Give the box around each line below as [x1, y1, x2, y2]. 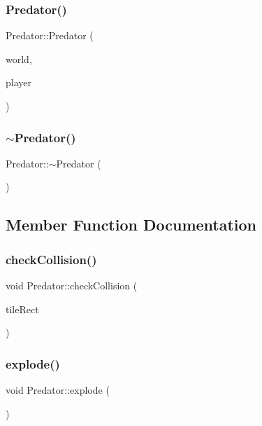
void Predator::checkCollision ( [6, 278, 138, 292]
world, [6, 51, 32, 66]
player [6, 75, 31, 90]
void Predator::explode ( [6, 383, 110, 397]
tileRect [6, 301, 39, 316]
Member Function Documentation [6, 214, 257, 235]
